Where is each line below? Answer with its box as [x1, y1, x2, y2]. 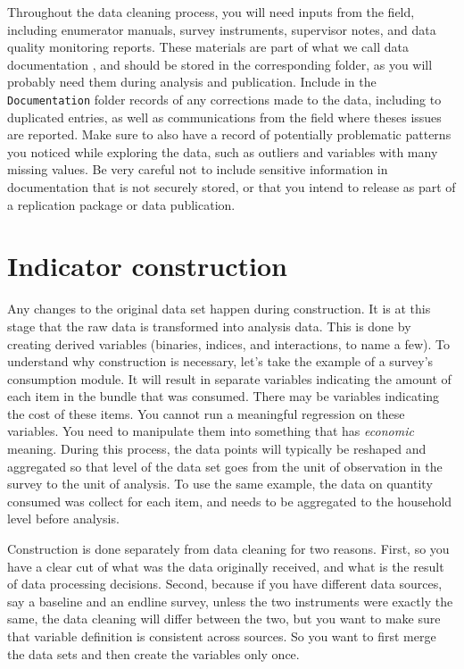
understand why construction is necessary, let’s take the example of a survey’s [7, 352, 434, 371]
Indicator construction [7, 247, 287, 284]
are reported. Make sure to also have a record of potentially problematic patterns [7, 125, 452, 144]
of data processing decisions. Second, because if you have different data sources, [7, 574, 443, 593]
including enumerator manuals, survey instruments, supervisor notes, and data [7, 20, 436, 38]
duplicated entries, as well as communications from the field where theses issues [7, 107, 442, 126]
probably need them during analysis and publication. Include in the [7, 72, 377, 91]
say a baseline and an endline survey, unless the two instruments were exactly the [7, 591, 453, 610]
